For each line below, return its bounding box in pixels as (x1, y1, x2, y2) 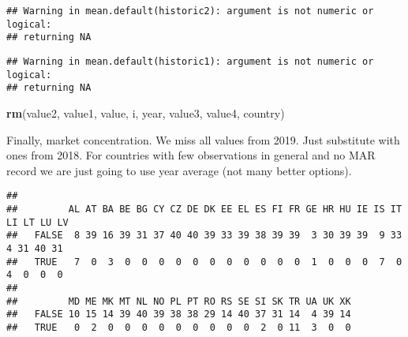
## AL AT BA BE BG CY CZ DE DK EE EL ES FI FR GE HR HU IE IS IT (6, 203, 402, 215)
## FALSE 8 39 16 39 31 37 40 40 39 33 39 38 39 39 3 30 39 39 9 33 (6, 230, 402, 242)
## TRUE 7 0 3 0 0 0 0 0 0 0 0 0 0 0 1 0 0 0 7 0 (6, 256, 402, 268)
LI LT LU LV (6, 216, 69, 228)
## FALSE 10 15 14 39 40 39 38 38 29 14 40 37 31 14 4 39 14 (6, 309, 351, 320)
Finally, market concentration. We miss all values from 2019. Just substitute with (6, 131, 400, 148)
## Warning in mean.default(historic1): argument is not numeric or (6, 55, 374, 67)
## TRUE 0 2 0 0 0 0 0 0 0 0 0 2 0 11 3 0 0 (6, 321, 351, 333)
